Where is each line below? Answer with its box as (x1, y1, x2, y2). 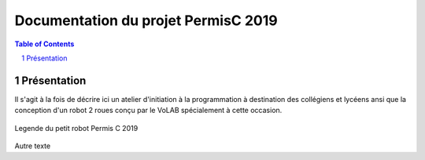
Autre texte (14, 141, 51, 151)
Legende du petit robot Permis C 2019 (14, 123, 139, 133)
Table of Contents (14, 39, 75, 49)
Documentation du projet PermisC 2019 (14, 12, 279, 29)
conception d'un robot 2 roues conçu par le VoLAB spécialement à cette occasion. (14, 106, 283, 115)
